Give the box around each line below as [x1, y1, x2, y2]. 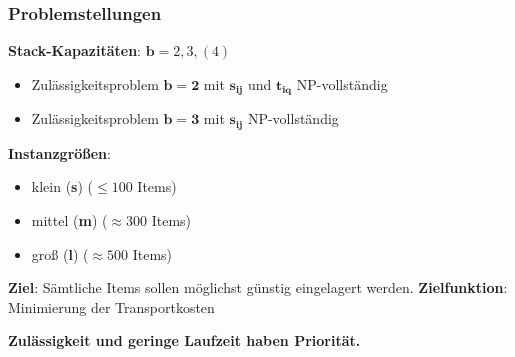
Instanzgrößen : [8, 142, 111, 163]
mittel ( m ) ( [31, 209, 108, 230]
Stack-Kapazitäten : [8, 40, 141, 61]
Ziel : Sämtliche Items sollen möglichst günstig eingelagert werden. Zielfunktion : [8, 277, 508, 298]
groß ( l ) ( [31, 243, 89, 264]
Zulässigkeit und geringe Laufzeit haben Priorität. [8, 330, 361, 351]
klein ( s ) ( [31, 176, 94, 197]
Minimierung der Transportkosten [8, 296, 215, 317]
